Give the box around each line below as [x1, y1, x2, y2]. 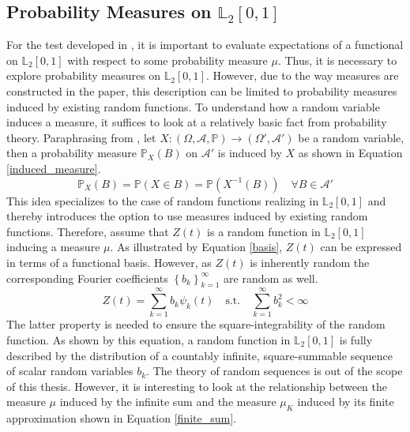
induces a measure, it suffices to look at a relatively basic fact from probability [6, 114, 387, 130]
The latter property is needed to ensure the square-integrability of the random [6, 316, 386, 332]
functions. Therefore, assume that [6, 223, 169, 239]
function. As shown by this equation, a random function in [6, 332, 291, 348]
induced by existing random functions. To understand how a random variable [6, 98, 380, 115]
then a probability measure [6, 145, 137, 161]
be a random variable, [298, 129, 404, 145]
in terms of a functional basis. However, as [6, 254, 212, 270]
